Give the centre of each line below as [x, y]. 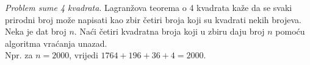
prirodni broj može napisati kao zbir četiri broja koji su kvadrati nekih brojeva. [153, 19]
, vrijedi [84, 55]
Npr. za [19, 55]
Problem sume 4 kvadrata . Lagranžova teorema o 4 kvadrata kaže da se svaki [149, 7]
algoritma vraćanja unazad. [56, 43]
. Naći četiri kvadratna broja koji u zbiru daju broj [169, 31]
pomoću [290, 31]
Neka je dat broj [36, 31]
